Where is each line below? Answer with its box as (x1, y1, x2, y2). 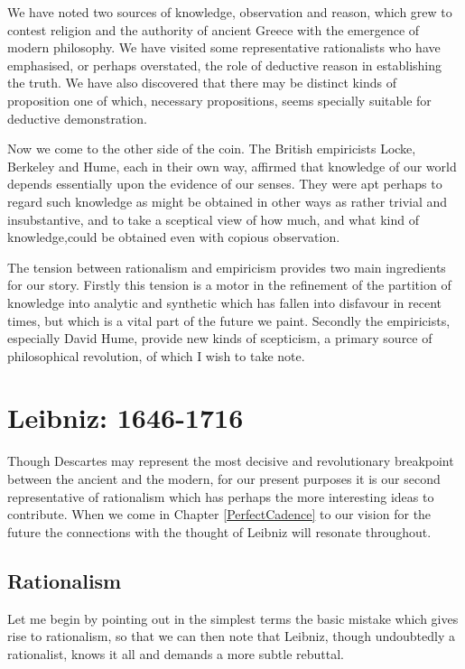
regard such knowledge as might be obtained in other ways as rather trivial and (7, 191, 448, 210)
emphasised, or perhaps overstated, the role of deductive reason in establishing (7, 55, 442, 74)
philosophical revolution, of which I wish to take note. (7, 346, 305, 365)
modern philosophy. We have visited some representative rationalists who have (7, 38, 441, 57)
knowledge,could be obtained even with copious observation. (7, 228, 340, 246)
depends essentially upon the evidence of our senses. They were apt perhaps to (7, 174, 442, 193)
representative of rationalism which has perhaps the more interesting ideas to (7, 487, 434, 506)
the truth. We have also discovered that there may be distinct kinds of (7, 73, 396, 92)
